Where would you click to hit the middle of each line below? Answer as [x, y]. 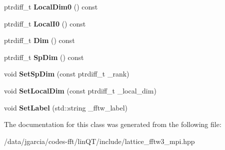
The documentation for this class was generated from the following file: [113, 124]
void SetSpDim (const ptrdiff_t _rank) [67, 74]
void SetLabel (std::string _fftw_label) [66, 107]
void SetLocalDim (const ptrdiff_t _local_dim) [80, 90]
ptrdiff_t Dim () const [39, 40]
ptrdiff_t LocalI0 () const [45, 23]
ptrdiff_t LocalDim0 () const [51, 6]
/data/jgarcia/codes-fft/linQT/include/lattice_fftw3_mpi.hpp [99, 141]
